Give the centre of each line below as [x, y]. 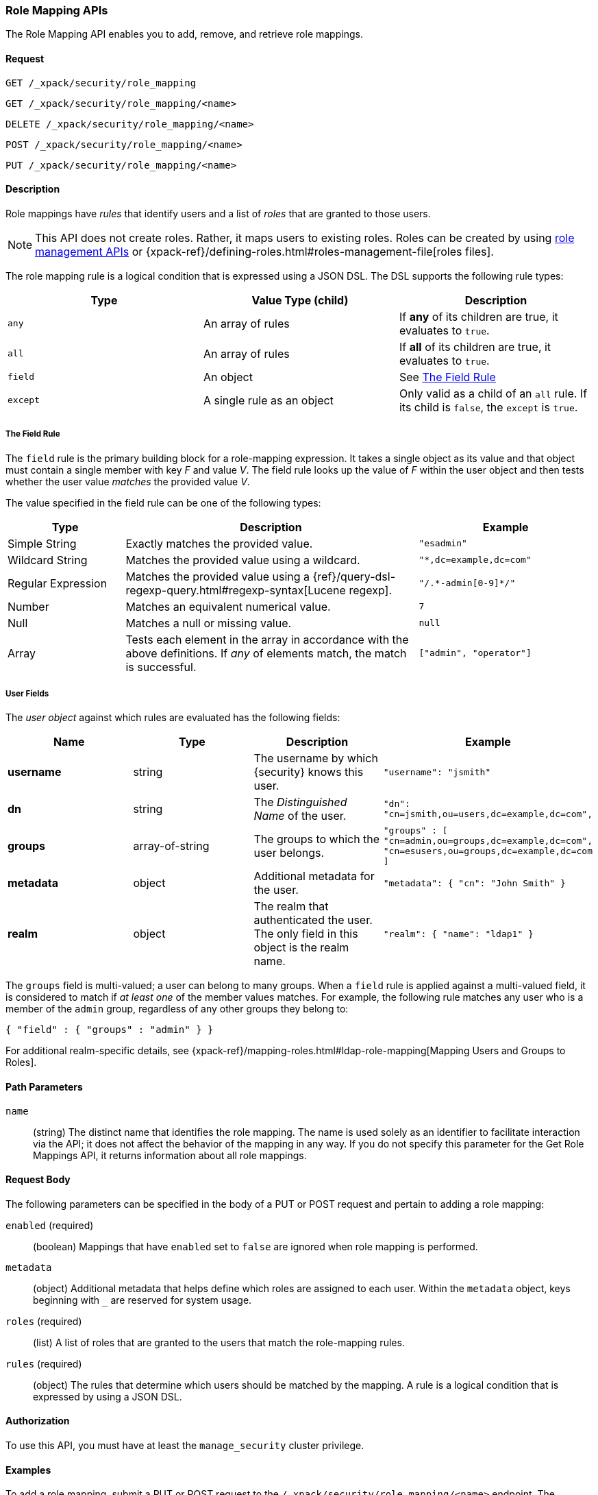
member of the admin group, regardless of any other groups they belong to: [177, 1009]
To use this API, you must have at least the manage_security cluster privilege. [185, 1446]
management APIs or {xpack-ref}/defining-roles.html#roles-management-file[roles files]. [264, 251]
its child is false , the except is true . [488, 407]
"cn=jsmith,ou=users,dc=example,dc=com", [488, 814]
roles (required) [44, 1321]
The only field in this [306, 934]
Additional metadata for [314, 876]
